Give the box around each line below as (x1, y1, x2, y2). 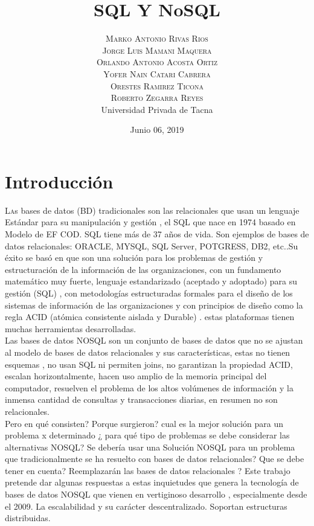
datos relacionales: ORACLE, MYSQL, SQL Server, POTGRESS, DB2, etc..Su (5, 239, 298, 252)
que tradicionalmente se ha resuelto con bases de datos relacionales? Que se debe (5, 452, 304, 465)
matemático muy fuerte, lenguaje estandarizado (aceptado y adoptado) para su (5, 275, 298, 287)
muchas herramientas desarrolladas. (5, 322, 136, 335)
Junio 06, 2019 (130, 123, 184, 136)
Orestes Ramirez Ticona (110, 79, 204, 92)
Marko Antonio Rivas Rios (106, 32, 208, 45)
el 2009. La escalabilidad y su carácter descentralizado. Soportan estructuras (5, 499, 287, 512)
